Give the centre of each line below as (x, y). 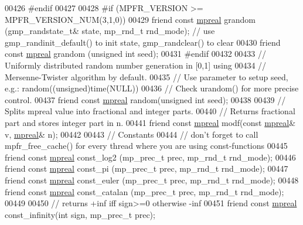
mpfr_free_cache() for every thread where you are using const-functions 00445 (146, 146)
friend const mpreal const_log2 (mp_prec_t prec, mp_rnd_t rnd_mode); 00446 (150, 157)
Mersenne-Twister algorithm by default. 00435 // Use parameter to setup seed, (147, 76)
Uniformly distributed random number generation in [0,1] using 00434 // (136, 65)
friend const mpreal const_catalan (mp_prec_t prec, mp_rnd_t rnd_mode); (144, 191)
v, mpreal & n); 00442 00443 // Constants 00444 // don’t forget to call (132, 134)
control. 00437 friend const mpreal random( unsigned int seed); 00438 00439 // (145, 99)
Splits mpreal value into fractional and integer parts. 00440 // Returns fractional (150, 111)
